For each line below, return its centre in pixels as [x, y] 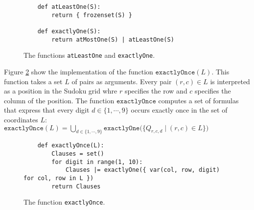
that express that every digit [47, 110]
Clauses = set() [78, 153]
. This [220, 71]
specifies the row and [156, 91]
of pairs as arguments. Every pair [122, 81]
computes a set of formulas [198, 100]
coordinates [21, 119]
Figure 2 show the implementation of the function [79, 71]
